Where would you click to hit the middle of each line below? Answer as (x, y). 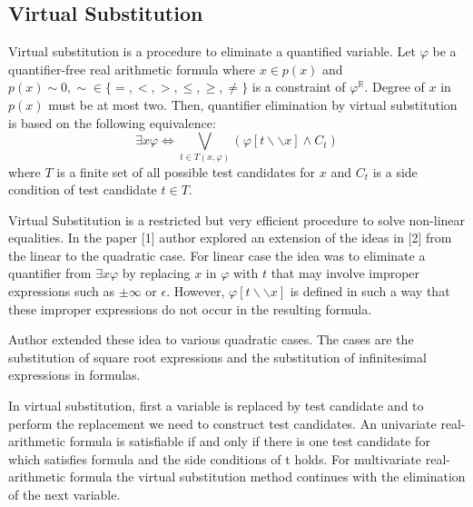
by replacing (156, 273)
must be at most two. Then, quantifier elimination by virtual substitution (253, 104)
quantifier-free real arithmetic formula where (132, 69)
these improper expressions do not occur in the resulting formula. (190, 308)
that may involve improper (345, 273)
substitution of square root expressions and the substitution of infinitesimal (217, 357)
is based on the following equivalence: (112, 122)
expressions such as (62, 291)
